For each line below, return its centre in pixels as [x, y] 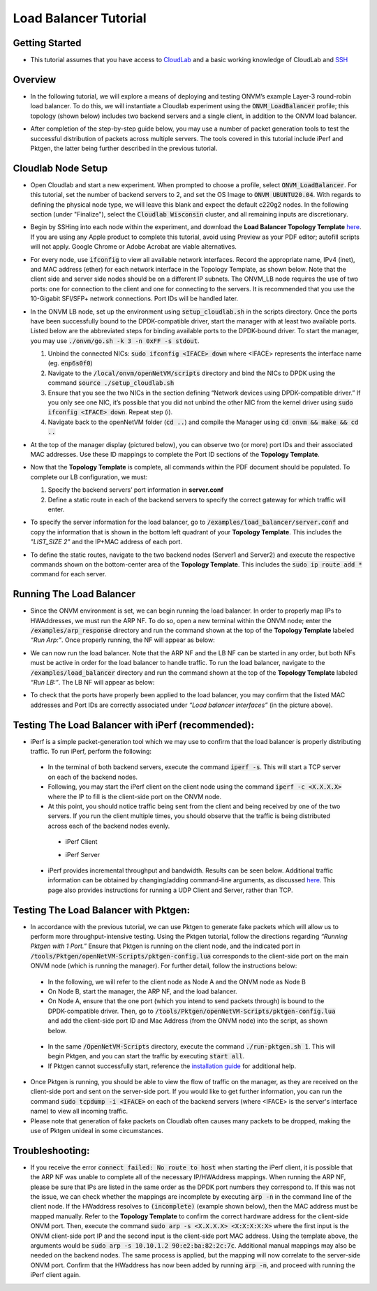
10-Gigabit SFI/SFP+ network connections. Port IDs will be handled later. [134, 299]
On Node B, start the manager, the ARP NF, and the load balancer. [142, 991]
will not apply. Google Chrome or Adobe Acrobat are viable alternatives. [134, 247]
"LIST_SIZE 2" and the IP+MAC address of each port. [106, 542]
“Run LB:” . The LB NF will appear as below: [93, 682]
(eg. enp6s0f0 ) [71, 363]
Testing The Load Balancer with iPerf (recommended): [134, 725]
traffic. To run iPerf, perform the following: [91, 751]
